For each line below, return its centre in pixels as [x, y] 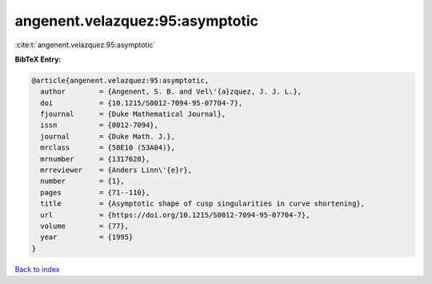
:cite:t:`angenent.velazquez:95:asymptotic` [85, 45]
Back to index [37, 269]
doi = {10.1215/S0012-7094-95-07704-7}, [142, 103]
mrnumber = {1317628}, [95, 159]
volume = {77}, [85, 226]
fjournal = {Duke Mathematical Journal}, [133, 114]
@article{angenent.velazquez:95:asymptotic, [120, 80]
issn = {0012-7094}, [100, 125]
